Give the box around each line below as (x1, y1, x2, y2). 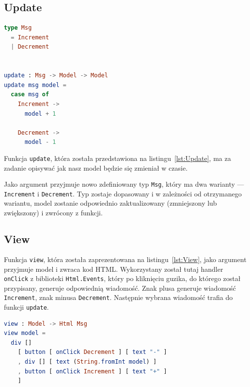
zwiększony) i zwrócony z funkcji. (4, 208, 103, 218)
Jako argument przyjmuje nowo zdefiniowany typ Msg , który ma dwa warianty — (4, 179, 244, 189)
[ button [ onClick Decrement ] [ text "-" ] (17, 349, 167, 356)
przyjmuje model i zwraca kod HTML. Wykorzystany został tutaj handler (4, 264, 223, 274)
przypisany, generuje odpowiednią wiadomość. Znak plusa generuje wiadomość (4, 282, 236, 293)
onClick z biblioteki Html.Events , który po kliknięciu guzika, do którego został (4, 273, 241, 283)
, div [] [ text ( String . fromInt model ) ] (17, 358, 157, 366)
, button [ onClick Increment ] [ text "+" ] (17, 368, 167, 375)
